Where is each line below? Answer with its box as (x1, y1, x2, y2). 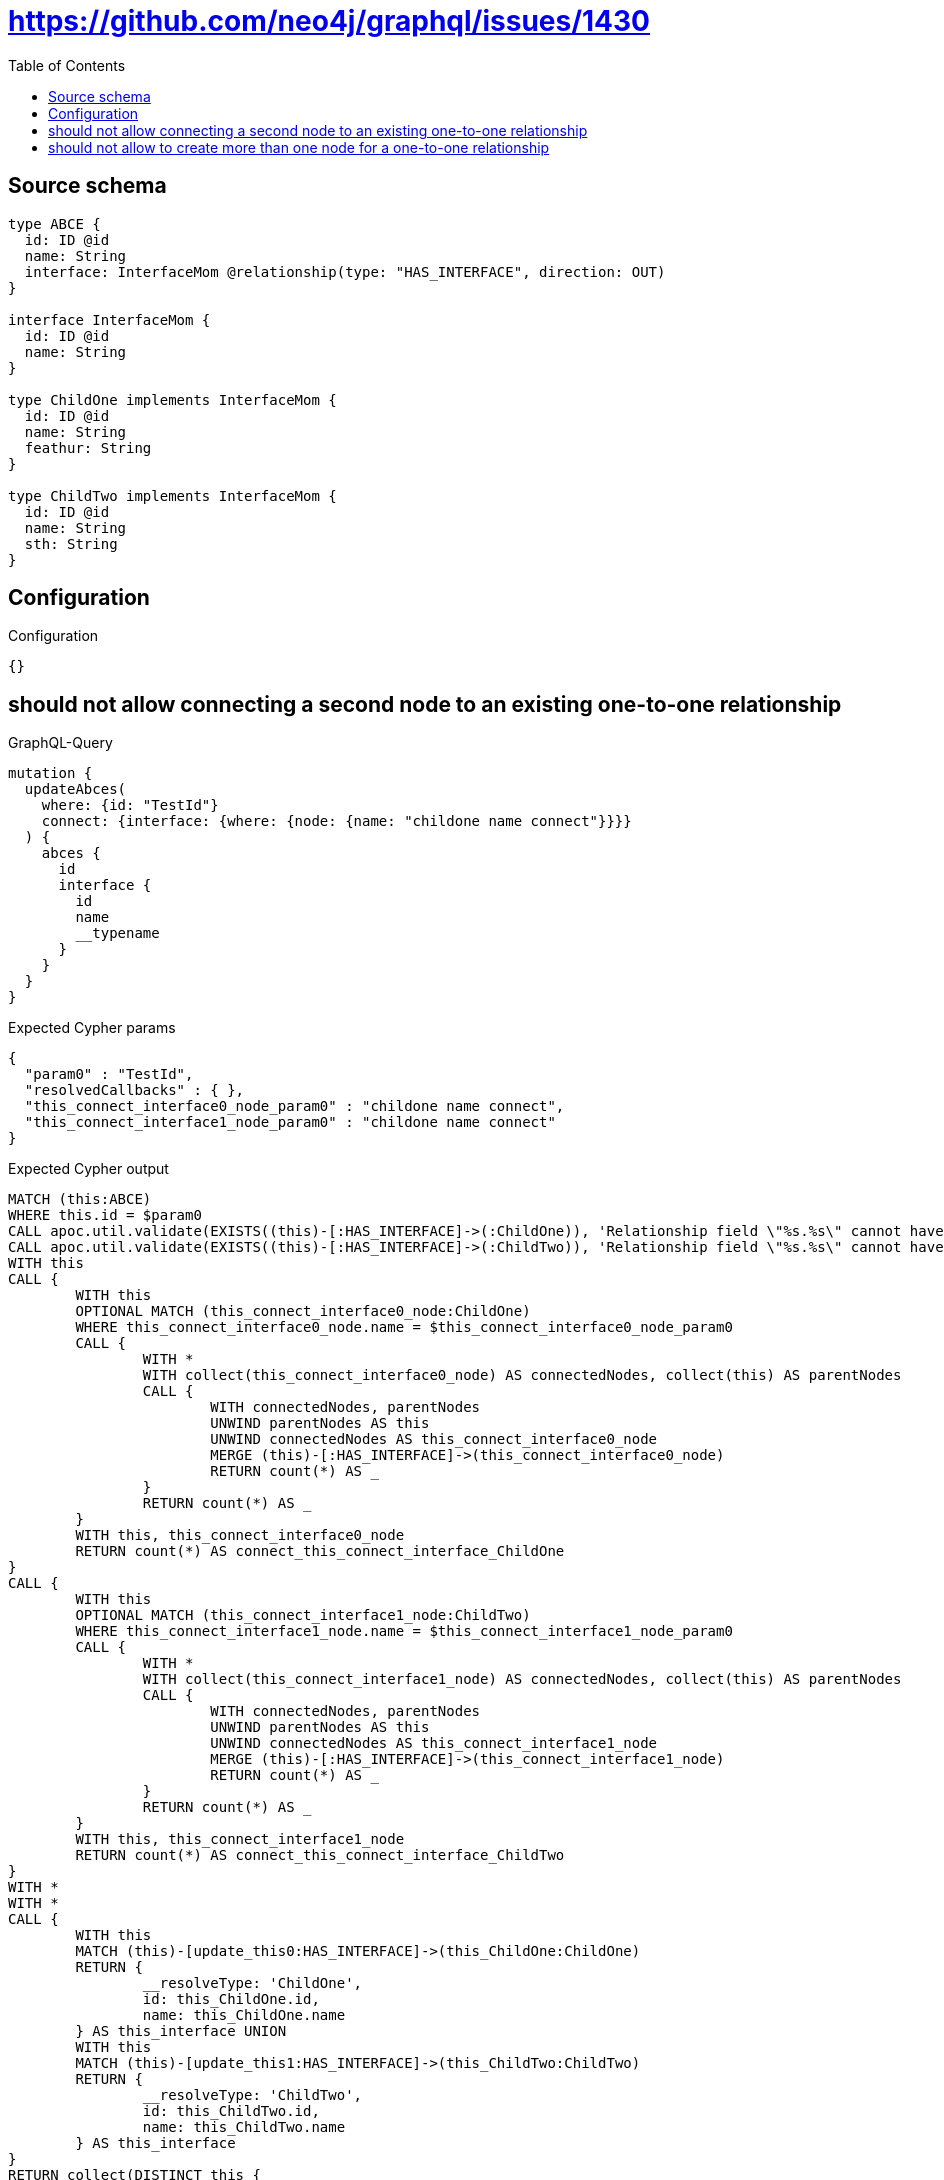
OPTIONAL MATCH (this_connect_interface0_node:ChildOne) (75, 1303, 531, 1320)
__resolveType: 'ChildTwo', (142, 2087, 363, 2104)
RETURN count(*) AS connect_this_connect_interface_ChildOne (75, 1543, 565, 1560)
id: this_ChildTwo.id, (142, 2103, 320, 2120)
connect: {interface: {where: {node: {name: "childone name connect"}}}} (41, 813, 632, 830)
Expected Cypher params (8, 1019, 176, 1037)
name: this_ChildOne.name (142, 2007, 346, 2024)
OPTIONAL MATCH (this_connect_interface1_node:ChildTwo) (75, 1607, 531, 1624)
